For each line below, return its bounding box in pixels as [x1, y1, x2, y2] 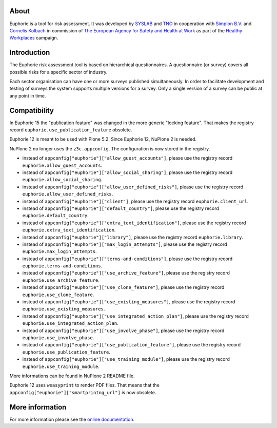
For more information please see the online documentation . [9, 416, 135, 422]
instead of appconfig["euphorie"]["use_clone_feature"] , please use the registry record [22, 284, 225, 290]
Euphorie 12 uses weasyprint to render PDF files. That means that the [9, 382, 160, 388]
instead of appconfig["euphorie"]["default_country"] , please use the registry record [22, 205, 219, 211]
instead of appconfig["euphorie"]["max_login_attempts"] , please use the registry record [22, 241, 228, 247]
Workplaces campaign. [9, 35, 58, 41]
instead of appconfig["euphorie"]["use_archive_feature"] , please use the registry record [22, 270, 230, 276]
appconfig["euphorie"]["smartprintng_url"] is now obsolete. [9, 389, 156, 395]
